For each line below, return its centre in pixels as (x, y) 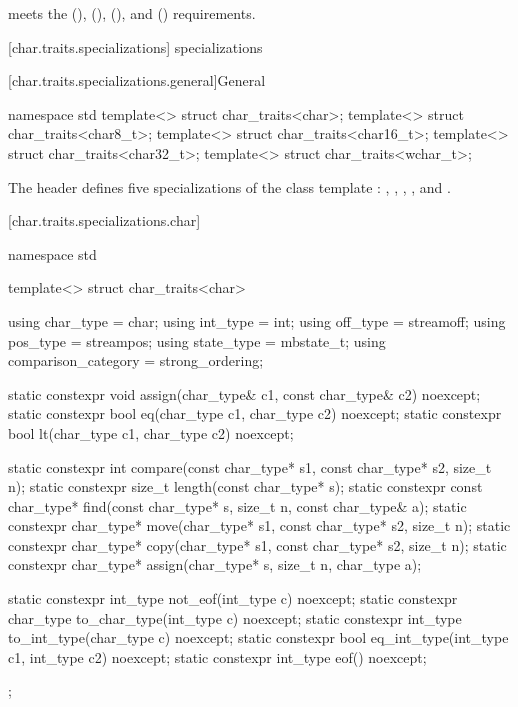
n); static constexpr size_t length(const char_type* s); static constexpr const (245, 486)
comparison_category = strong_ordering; (136, 360)
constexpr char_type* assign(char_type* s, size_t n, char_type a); (215, 564)
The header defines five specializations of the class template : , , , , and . (229, 186)
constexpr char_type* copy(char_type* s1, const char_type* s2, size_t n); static (257, 544)
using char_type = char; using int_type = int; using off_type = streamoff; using (257, 320)
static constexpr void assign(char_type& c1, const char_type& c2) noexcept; (244, 393)
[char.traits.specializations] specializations (135, 46)
